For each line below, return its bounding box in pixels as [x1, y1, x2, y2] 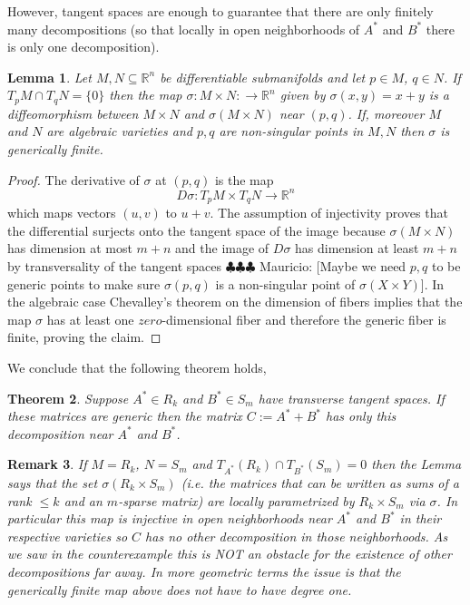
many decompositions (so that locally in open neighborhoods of [7, 19, 360, 38]
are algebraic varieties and [46, 122, 192, 141]
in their [399, 509, 442, 528]
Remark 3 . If [7, 454, 87, 473]
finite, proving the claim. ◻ [7, 327, 162, 346]
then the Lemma [371, 454, 462, 473]
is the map [214, 170, 274, 189]
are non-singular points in [219, 122, 364, 141]
